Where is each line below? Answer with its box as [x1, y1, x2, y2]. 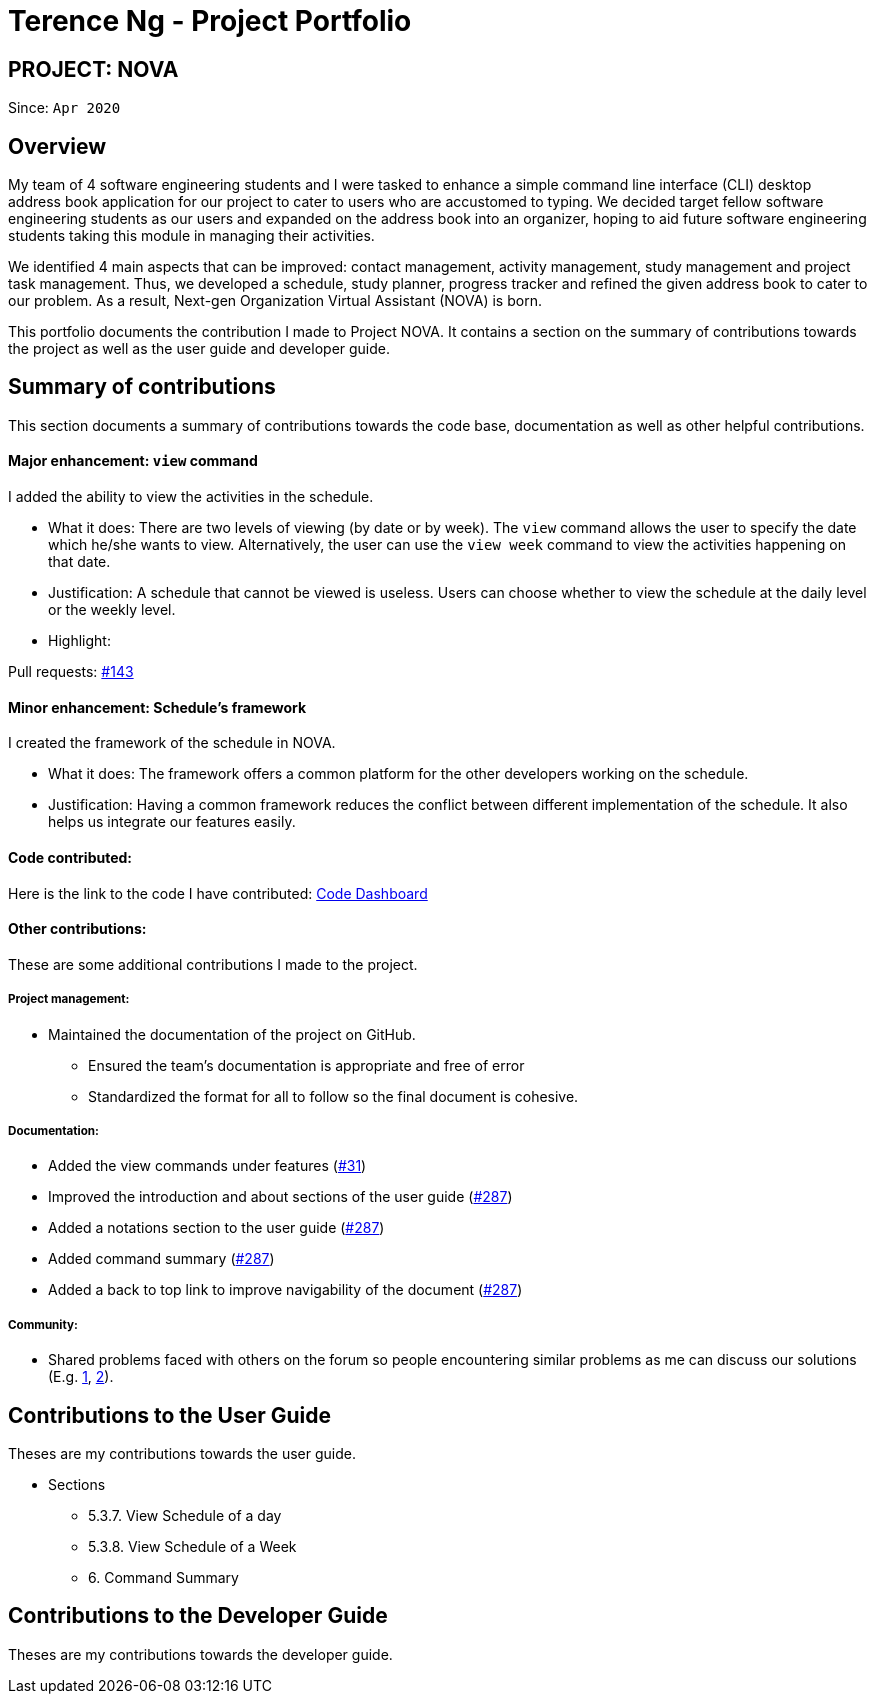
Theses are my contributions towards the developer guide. [8, 1645, 393, 1663]
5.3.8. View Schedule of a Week [88, 1537, 297, 1555]
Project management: [8, 992, 130, 1007]
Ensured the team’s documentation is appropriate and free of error [88, 1056, 525, 1074]
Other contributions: [8, 920, 147, 938]
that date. [48, 553, 111, 571]
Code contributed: [8, 848, 133, 866]
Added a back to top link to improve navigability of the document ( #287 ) [48, 1281, 523, 1299]
